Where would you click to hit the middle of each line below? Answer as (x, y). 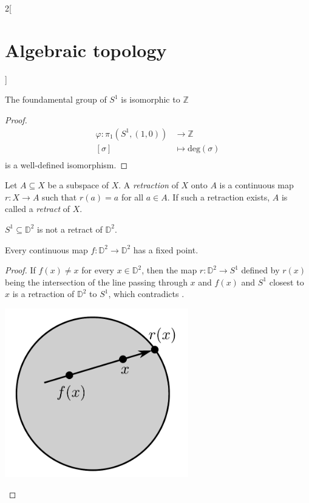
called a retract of (37, 209)
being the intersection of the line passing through (96, 282)
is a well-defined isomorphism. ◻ (66, 164)
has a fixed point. (166, 249)
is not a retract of (70, 229)
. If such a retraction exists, (219, 197)
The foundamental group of (56, 99)
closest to (287, 282)
